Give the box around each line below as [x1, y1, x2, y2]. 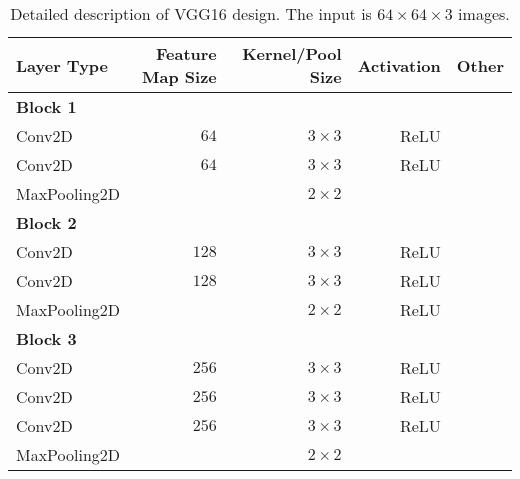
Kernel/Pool [242, 42, 342, 65]
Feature [155, 42, 217, 65]
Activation [357, 53, 441, 77]
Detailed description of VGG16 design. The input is [10, 2, 372, 25]
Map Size [142, 65, 217, 88]
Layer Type [16, 53, 109, 77]
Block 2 [16, 211, 77, 234]
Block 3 [16, 327, 77, 350]
